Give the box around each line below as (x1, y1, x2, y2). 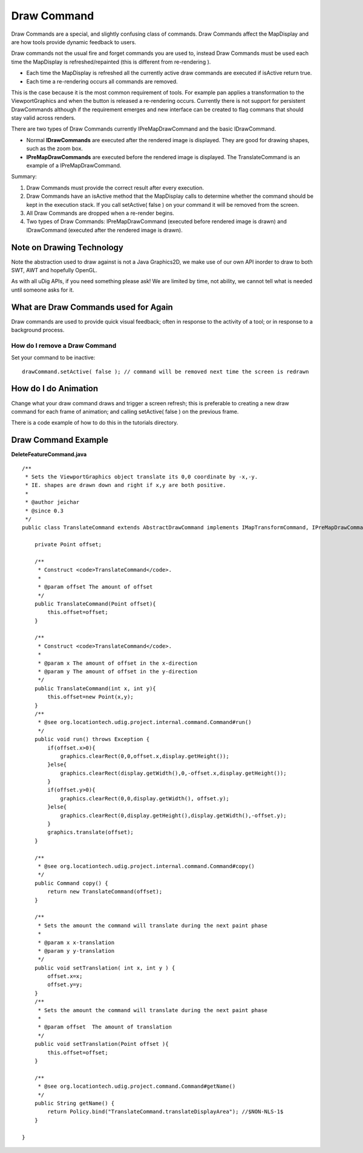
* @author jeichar (25, 499, 80, 506)
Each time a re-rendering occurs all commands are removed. (26, 77, 178, 85)
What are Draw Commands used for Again (11, 302, 174, 312)
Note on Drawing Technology (11, 242, 124, 252)
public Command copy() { (34, 880, 108, 886)
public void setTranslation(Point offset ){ (34, 1040, 169, 1048)
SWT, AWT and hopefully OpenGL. (11, 267, 98, 274)
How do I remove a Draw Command (11, 341, 117, 350)
